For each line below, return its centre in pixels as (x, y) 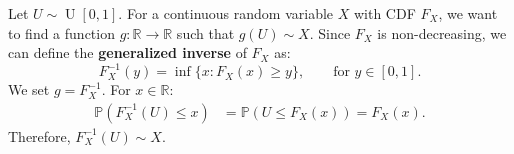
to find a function (61, 32)
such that (205, 32)
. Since (330, 32)
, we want (468, 13)
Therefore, (39, 135)
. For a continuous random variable (226, 13)
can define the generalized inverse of (127, 52)
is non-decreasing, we (442, 32)
